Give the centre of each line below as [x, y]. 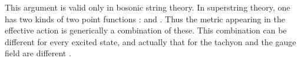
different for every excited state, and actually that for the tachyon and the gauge [150, 41]
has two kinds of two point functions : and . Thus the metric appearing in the [145, 18]
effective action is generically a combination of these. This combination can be [146, 30]
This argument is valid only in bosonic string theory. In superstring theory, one [148, 7]
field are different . [38, 53]
